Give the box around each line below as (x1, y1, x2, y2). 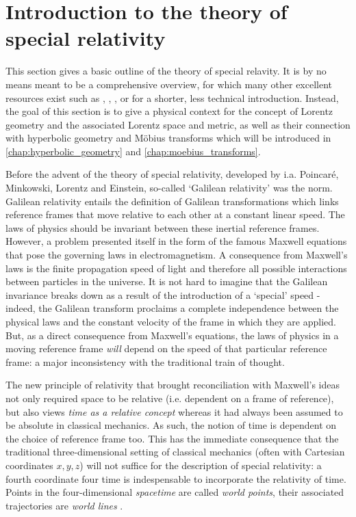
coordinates (5, 458, 53, 472)
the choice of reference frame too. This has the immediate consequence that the (5, 431, 339, 445)
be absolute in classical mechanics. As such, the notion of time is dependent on (5, 418, 337, 432)
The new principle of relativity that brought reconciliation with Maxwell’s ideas (5, 377, 340, 392)
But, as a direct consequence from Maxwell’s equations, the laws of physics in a (5, 328, 339, 342)
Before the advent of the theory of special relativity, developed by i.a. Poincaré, (5, 167, 339, 181)
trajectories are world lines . (5, 498, 123, 512)
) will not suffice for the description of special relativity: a (79, 458, 322, 472)
